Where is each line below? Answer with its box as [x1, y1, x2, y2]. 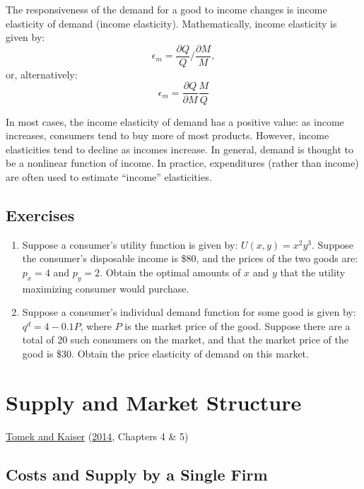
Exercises [6, 204, 75, 225]
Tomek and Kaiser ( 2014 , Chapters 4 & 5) [6, 428, 189, 443]
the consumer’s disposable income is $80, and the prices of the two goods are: [22, 251, 358, 266]
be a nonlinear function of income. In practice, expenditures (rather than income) [6, 155, 359, 170]
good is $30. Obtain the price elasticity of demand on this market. [22, 346, 309, 361]
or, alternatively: [6, 66, 78, 81]
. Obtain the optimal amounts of [100, 264, 241, 279]
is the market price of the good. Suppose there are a [124, 318, 351, 333]
